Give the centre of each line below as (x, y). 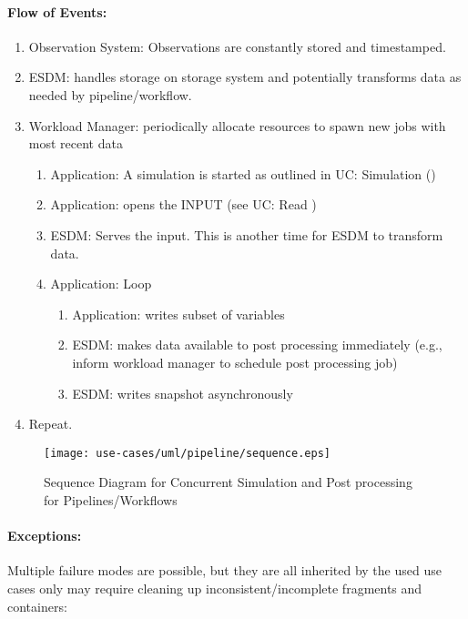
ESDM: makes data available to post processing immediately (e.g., (257, 345)
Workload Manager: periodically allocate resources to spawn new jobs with (237, 125)
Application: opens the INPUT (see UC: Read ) (183, 204)
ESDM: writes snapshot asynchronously (183, 393)
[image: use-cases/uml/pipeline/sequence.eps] (187, 453)
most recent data (76, 143)
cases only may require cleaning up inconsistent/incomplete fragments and (215, 588)
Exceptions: (45, 536)
